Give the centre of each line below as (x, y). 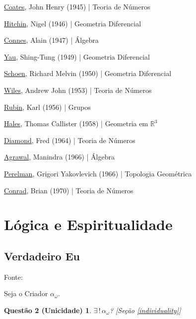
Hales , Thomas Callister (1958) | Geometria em (76, 123)
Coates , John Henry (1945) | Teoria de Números (77, 6)
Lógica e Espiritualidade (88, 224)
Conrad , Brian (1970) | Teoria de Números (69, 190)
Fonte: (13, 277)
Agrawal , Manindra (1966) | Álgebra (59, 157)
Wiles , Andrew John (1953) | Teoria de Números (78, 90)
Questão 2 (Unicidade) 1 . (48, 310)
